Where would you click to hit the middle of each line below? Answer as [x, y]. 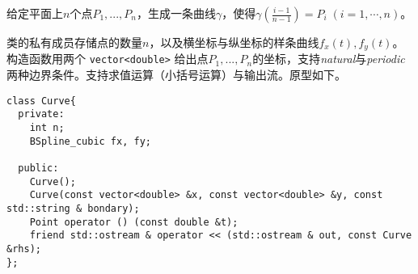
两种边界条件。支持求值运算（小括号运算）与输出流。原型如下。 [176, 75]
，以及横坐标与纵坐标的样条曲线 [234, 42]
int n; [47, 128]
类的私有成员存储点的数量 [74, 42]
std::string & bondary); [73, 208]
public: [38, 168]
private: [41, 114]
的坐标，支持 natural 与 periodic [329, 59]
